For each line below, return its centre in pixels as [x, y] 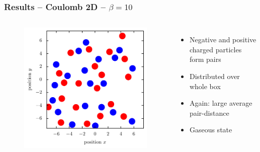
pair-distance [209, 112]
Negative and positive [223, 40]
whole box [205, 86]
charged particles [215, 49]
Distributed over [214, 76]
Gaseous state [211, 130]
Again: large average [221, 103]
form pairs [205, 59]
